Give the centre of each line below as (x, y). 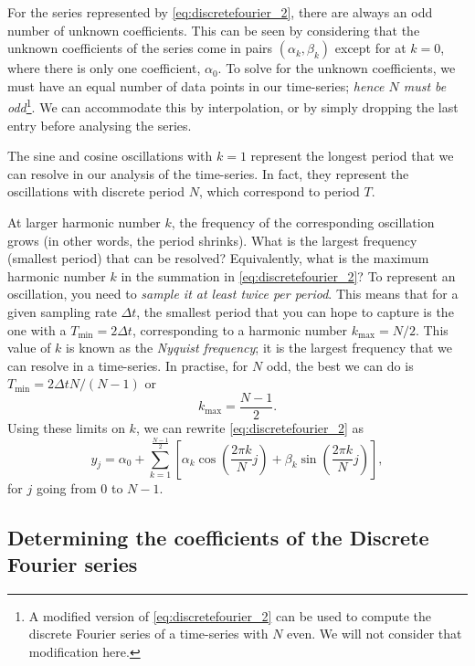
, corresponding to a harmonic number (240, 329)
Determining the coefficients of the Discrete (218, 537)
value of (29, 348)
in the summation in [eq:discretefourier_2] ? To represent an (288, 275)
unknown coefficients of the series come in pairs (140, 48)
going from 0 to (79, 487)
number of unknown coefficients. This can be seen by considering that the (214, 30)
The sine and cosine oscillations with (110, 156)
